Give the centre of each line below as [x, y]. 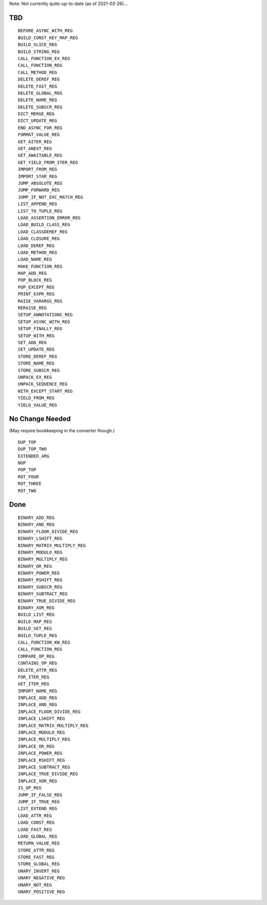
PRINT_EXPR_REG [36, 294]
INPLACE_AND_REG [38, 705]
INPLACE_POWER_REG [40, 753]
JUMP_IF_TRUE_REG [39, 802]
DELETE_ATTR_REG [38, 670]
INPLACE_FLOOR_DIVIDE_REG [49, 711]
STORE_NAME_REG [36, 363]
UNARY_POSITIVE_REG [42, 892]
